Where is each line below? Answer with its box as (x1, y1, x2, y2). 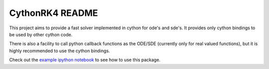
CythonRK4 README (9, 7, 98, 18)
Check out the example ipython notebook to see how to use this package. (9, 57, 160, 63)
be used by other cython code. (9, 31, 73, 37)
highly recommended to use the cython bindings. (9, 48, 110, 54)
